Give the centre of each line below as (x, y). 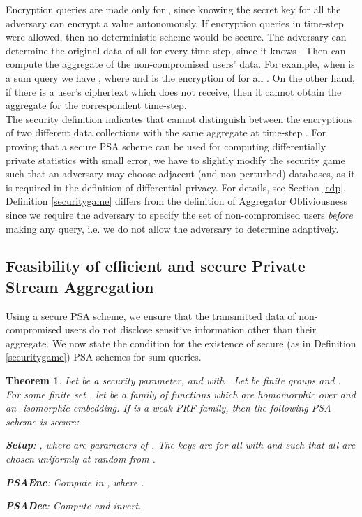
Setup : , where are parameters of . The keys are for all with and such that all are (181, 445)
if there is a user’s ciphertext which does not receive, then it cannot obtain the (174, 91)
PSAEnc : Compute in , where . (75, 482)
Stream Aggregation (80, 286)
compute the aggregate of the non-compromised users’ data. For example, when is (180, 64)
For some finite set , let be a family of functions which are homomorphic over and (181, 394)
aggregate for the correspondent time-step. (96, 105)
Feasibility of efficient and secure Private (156, 266)
